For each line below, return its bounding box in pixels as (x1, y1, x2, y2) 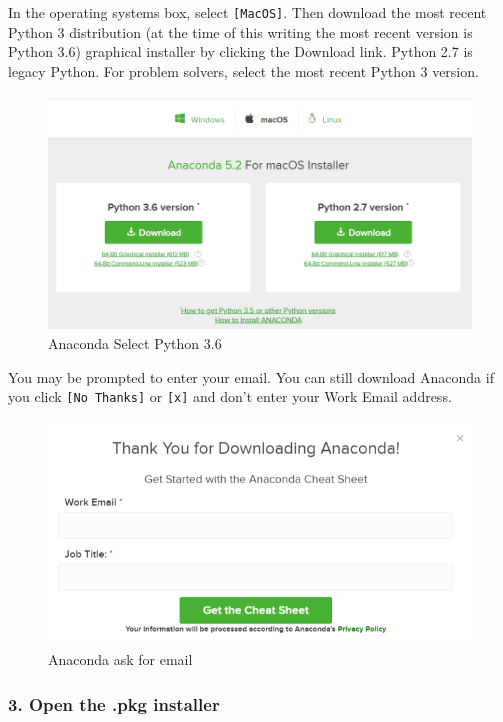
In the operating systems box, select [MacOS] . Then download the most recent (8, 2, 487, 22)
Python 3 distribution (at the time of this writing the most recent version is (8, 21, 473, 42)
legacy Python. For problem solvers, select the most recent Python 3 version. (8, 60, 479, 81)
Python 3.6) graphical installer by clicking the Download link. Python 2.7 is (8, 41, 473, 62)
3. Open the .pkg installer (8, 691, 220, 716)
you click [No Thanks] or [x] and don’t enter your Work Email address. (8, 386, 452, 407)
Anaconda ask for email (48, 649, 193, 670)
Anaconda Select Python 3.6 (48, 332, 222, 353)
